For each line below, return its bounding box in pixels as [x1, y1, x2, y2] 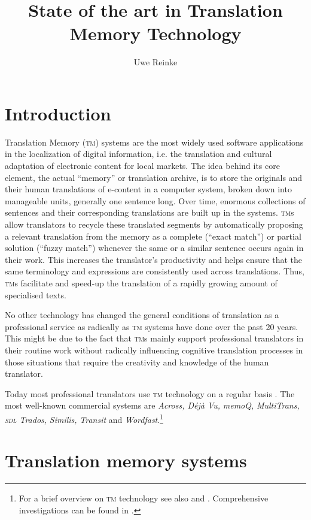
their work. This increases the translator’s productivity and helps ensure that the [5, 253, 303, 265]
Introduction [5, 101, 111, 125]
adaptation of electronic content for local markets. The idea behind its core [5, 159, 280, 172]
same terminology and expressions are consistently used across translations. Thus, [5, 265, 304, 277]
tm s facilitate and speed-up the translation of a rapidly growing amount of [5, 276, 278, 289]
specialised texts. [5, 288, 66, 301]
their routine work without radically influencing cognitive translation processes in [5, 343, 303, 356]
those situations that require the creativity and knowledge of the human [5, 355, 269, 368]
